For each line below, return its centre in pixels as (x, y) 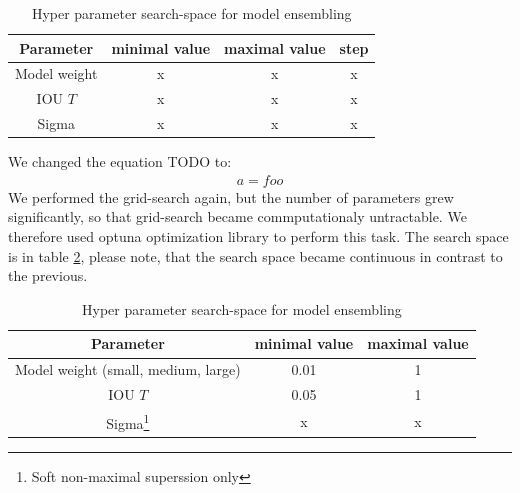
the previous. (48, 275)
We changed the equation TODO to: (120, 161)
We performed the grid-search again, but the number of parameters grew (231, 196)
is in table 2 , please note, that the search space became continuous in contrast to (255, 255)
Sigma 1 (128, 421)
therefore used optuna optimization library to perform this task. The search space (258, 236)
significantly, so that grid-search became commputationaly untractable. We (237, 216)
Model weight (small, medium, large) (128, 369)
